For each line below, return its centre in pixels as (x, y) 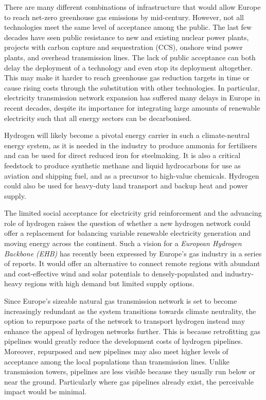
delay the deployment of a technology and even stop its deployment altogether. (128, 67)
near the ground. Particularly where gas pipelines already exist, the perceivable (129, 381)
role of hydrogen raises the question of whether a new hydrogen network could (127, 223)
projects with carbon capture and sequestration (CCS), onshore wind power (123, 47)
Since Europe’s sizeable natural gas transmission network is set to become (121, 301)
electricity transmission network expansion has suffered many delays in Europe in (132, 98)
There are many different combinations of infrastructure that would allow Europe (132, 7)
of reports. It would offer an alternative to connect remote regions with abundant (132, 263)
